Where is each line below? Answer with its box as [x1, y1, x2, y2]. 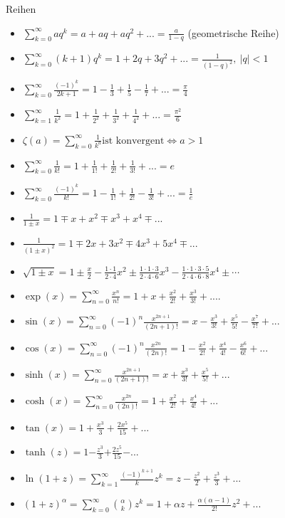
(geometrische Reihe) [187, 25, 279, 40]
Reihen [6, 1, 36, 16]
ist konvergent [102, 135, 165, 146]
